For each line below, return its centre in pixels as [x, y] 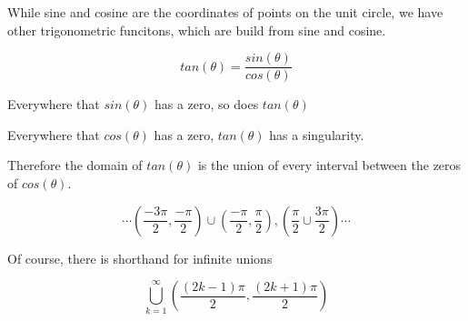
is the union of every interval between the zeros [329, 165]
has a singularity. [317, 134]
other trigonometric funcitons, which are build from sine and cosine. [197, 30]
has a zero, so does [206, 104]
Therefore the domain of [75, 165]
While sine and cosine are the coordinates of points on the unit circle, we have [225, 12]
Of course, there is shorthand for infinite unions [140, 258]
